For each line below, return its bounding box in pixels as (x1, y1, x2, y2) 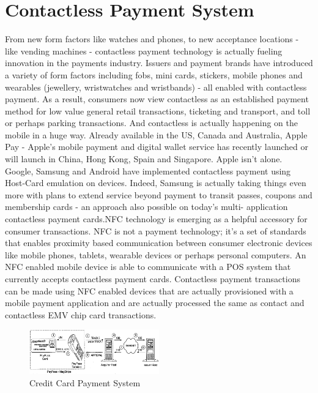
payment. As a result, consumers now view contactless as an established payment (5, 92, 309, 105)
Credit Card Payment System (29, 376, 141, 389)
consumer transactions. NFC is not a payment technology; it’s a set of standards (5, 224, 306, 237)
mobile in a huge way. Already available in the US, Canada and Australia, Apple (5, 128, 308, 141)
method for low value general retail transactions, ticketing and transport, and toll (5, 104, 311, 117)
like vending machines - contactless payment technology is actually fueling (5, 44, 283, 57)
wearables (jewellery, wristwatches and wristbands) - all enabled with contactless (5, 80, 307, 93)
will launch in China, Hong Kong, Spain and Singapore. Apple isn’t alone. (5, 152, 283, 165)
